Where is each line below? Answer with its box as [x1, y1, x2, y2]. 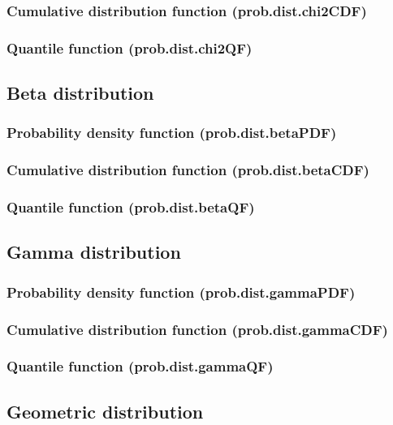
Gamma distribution [6, 239, 181, 264]
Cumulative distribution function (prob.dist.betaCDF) [6, 160, 369, 180]
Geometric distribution [6, 398, 204, 423]
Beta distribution [6, 80, 154, 105]
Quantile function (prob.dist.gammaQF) [6, 356, 274, 376]
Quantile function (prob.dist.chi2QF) [6, 37, 253, 58]
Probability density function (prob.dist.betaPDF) [6, 122, 337, 143]
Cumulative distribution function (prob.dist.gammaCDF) [6, 319, 388, 339]
